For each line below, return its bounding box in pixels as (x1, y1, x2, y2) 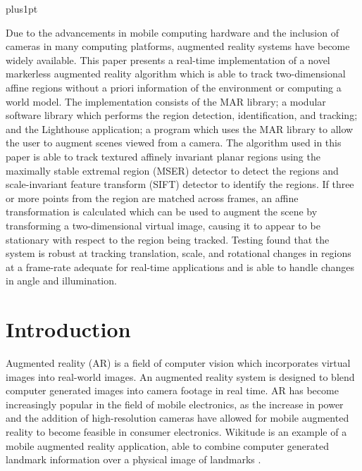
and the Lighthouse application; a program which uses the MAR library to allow (6, 121, 354, 136)
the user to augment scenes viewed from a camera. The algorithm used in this (6, 135, 342, 150)
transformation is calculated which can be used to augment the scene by (6, 204, 318, 219)
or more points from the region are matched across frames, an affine (6, 190, 299, 205)
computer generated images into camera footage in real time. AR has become (6, 383, 339, 398)
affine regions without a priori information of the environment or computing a (6, 80, 342, 94)
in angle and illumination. (6, 273, 117, 288)
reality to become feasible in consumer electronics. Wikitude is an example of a (6, 424, 347, 439)
